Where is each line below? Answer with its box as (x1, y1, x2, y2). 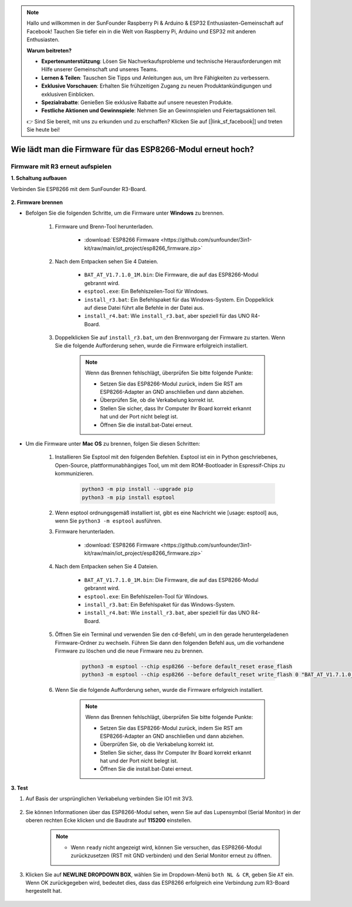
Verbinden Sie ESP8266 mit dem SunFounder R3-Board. (11, 185, 147, 192)
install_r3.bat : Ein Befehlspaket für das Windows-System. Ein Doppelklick (84, 296, 274, 303)
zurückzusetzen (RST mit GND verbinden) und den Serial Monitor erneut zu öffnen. (70, 852, 272, 859)
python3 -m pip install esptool (82, 494, 175, 501)
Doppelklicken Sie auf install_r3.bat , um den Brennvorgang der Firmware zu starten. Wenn (55, 334, 286, 341)
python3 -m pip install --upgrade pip (82, 486, 194, 493)
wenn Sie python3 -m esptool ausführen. (55, 517, 162, 524)
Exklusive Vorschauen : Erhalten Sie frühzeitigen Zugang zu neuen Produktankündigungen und (41, 82, 272, 89)
